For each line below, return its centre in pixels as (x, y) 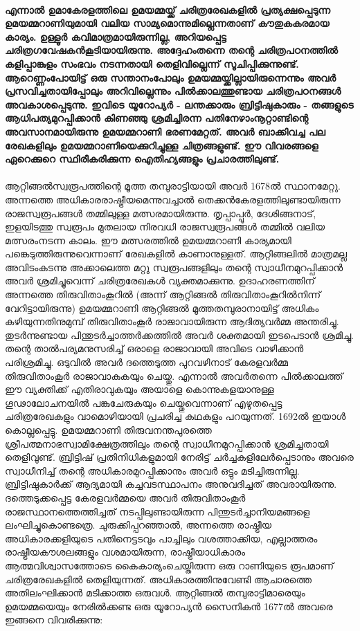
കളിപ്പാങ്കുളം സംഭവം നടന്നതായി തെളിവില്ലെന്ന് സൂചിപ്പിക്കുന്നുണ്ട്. (152, 63)
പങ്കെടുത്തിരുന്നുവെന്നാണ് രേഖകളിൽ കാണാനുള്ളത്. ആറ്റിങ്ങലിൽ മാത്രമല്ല (176, 254)
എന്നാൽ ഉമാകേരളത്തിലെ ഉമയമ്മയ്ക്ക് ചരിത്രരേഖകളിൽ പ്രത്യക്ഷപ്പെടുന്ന (168, 9)
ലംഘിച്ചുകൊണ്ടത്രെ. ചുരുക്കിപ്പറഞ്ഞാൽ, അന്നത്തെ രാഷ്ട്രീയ (138, 525)
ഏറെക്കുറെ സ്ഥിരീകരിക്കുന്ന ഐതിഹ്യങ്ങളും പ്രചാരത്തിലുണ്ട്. (142, 159)
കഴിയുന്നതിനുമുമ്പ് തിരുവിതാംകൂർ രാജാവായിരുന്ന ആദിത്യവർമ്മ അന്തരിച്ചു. (172, 321)
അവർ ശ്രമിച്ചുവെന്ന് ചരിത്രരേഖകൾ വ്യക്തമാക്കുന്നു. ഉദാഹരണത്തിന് (160, 281)
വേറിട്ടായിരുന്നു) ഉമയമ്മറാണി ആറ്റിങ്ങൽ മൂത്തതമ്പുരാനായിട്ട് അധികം (162, 308)
